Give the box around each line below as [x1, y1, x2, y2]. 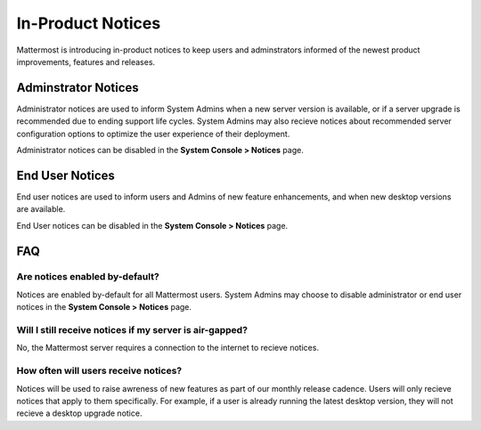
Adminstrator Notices [16, 80, 140, 95]
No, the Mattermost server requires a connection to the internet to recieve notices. [16, 343, 320, 353]
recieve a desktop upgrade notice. [16, 408, 143, 418]
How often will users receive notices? [16, 365, 183, 377]
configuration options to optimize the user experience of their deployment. [16, 128, 290, 139]
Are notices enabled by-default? [16, 271, 159, 283]
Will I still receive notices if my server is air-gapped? [16, 324, 249, 337]
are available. [16, 204, 66, 215]
